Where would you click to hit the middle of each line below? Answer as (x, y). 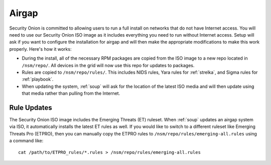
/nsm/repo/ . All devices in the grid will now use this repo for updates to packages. (108, 65)
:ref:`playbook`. (38, 79)
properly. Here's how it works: (40, 49)
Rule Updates (31, 108)
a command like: (26, 141)
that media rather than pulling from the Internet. (71, 93)
